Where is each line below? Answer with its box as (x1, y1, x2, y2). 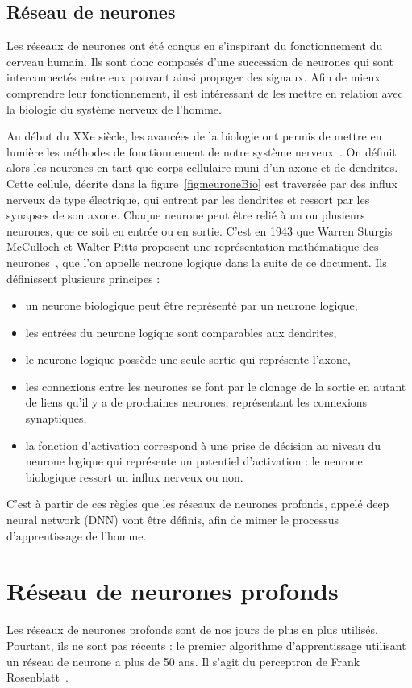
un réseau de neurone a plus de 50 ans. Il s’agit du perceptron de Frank (6, 653, 360, 669)
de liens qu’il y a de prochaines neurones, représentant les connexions (25, 394, 368, 411)
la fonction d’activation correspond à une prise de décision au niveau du (25, 436, 381, 453)
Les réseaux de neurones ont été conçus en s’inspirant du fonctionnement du (6, 37, 383, 54)
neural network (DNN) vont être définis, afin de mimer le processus (6, 511, 339, 528)
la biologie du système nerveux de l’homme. (6, 100, 222, 117)
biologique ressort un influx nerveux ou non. (25, 468, 243, 485)
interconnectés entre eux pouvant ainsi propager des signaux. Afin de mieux (6, 69, 381, 85)
